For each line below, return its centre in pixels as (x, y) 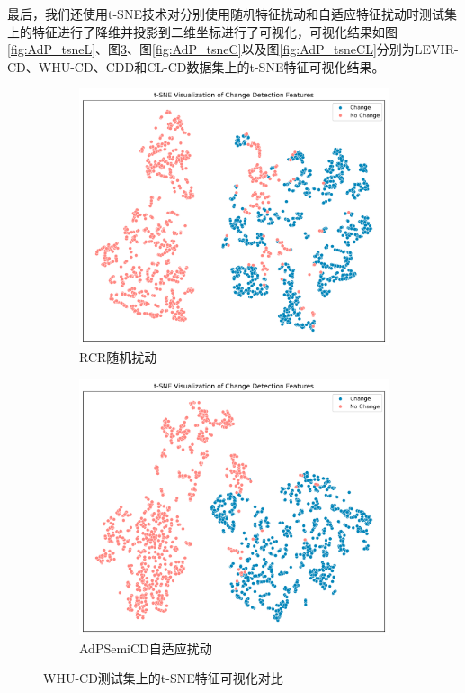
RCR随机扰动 (118, 357)
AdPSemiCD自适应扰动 (146, 647)
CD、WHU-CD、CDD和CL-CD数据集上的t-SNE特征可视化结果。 (196, 66)
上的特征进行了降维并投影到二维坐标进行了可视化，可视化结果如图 (202, 31)
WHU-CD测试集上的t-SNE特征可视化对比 (163, 678)
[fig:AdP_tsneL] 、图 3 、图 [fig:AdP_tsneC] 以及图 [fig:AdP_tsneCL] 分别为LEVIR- (233, 49)
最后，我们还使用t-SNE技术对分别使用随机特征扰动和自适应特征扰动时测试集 (232, 14)
